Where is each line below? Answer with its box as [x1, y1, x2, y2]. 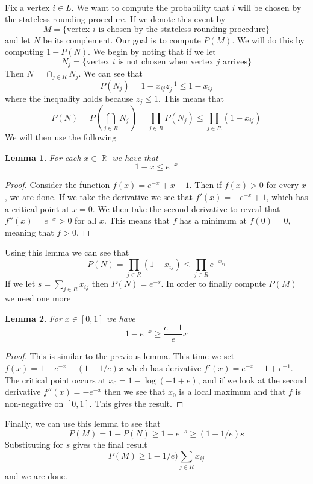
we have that [112, 151, 158, 163]
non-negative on [5, 397, 64, 409]
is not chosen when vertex [118, 57, 214, 66]
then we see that [104, 385, 166, 398]
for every [266, 178, 299, 191]
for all [75, 214, 97, 227]
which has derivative [126, 362, 202, 374]
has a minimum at [179, 214, 247, 227]
